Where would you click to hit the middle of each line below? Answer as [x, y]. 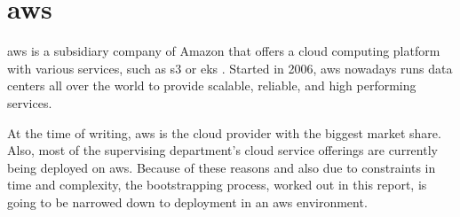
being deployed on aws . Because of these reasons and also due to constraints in [222, 167]
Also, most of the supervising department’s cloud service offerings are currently [222, 150]
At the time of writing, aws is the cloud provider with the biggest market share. [224, 132]
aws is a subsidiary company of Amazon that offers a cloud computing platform [224, 51]
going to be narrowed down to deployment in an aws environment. [187, 201]
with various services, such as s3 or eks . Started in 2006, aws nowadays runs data [230, 68]
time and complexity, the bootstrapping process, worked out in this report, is [217, 185]
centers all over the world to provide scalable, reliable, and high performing [212, 85]
